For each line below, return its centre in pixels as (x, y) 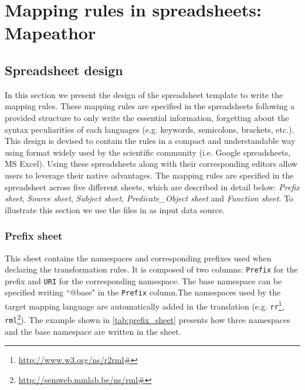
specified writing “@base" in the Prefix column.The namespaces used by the (143, 292)
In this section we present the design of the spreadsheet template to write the (144, 94)
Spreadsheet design (64, 70)
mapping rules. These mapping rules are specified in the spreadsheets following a (150, 106)
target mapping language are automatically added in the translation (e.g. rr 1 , (145, 305)
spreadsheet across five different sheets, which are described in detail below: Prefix (152, 186)
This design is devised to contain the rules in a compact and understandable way (150, 141)
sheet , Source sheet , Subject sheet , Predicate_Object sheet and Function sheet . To (149, 198)
